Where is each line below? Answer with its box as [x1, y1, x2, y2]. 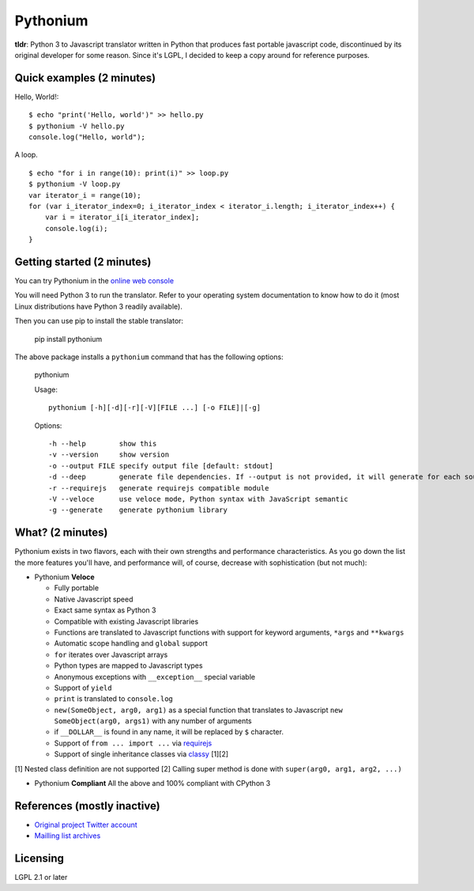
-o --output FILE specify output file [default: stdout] [48, 461, 274, 470]
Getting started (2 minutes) [14, 255, 152, 268]
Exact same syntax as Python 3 [54, 605, 156, 615]
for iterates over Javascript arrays [54, 650, 168, 659]
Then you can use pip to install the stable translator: [14, 317, 184, 326]
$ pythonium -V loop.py [28, 180, 121, 189]
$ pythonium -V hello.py [28, 121, 125, 131]
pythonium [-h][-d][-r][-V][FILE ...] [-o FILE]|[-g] [48, 404, 261, 412]
